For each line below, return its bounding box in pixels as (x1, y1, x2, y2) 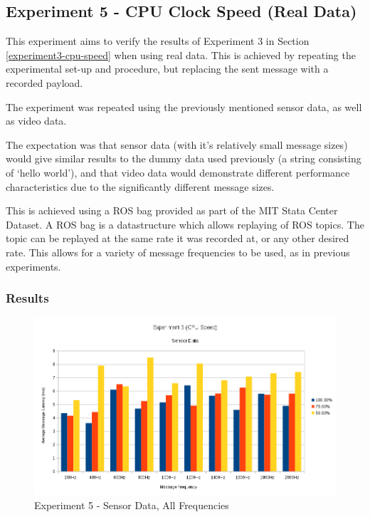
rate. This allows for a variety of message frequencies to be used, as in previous (6, 244, 350, 259)
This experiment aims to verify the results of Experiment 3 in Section (6, 33, 310, 48)
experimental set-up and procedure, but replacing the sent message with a (6, 61, 329, 76)
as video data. (6, 113, 67, 128)
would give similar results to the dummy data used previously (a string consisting (6, 151, 361, 166)
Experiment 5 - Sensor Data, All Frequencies (34, 497, 229, 512)
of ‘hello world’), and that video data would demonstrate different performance (6, 164, 350, 179)
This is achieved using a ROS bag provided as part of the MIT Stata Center (6, 203, 338, 218)
